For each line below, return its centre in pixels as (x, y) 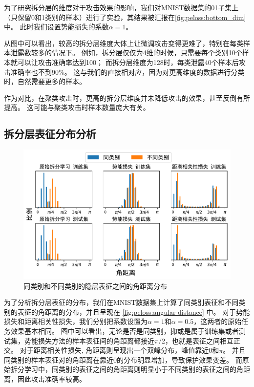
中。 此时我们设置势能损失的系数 (56, 27)
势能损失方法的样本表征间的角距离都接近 (89, 340)
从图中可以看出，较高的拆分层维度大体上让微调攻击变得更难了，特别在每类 (124, 43)
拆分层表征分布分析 (50, 134)
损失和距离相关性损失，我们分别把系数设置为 (76, 321)
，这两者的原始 (218, 321)
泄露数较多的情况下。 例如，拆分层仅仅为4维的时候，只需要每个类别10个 (126, 53)
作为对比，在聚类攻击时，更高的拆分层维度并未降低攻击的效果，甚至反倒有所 (127, 97)
